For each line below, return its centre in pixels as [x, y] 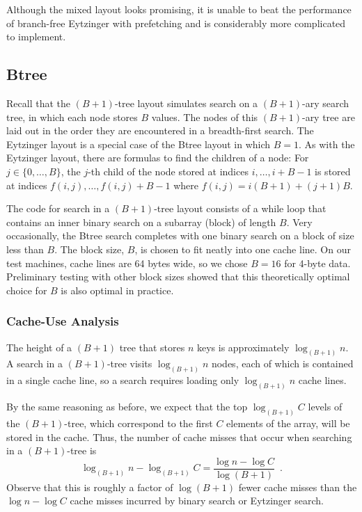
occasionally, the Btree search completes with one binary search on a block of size [180, 235]
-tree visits [129, 363]
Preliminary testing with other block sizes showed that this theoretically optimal [178, 277]
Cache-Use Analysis [63, 321]
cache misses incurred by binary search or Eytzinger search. [197, 501]
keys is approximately [243, 347]
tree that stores [152, 347]
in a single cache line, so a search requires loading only [123, 380]
